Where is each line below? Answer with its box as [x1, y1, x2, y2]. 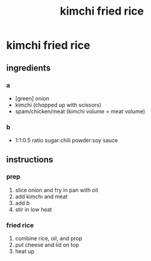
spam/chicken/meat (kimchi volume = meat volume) [15, 108, 146, 115]
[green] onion [15, 94, 50, 102]
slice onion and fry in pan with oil [15, 186, 98, 193]
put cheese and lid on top [15, 242, 79, 249]
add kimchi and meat [15, 193, 68, 200]
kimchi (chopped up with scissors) [15, 101, 102, 108]
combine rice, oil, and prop [15, 235, 83, 242]
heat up [15, 248, 35, 255]
